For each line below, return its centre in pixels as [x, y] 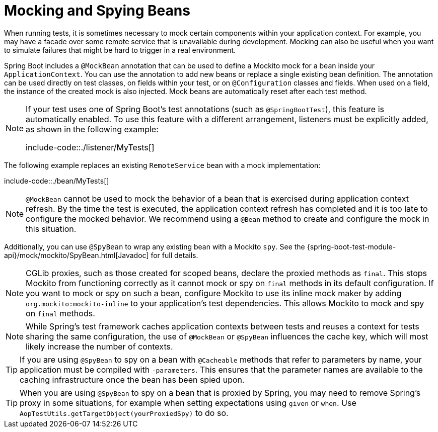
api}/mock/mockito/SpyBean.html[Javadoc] [77, 255]
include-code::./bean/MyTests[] [57, 181]
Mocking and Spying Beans [97, 11]
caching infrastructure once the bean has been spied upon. [132, 379]
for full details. [174, 255]
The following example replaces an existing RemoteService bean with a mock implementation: [162, 165]
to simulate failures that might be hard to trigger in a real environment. [120, 50]
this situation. [51, 229]
